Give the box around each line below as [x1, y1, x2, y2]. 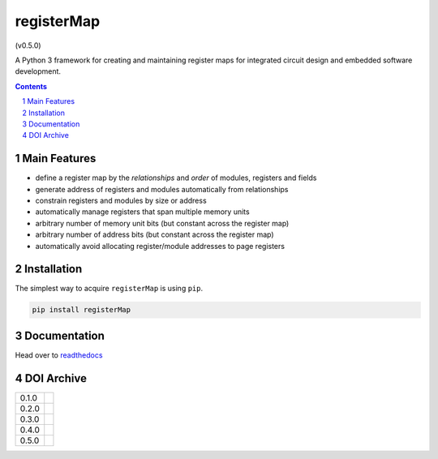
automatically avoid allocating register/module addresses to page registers [35, 241, 286, 251]
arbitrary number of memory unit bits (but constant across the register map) [35, 218, 290, 228]
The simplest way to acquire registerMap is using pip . [15, 284, 204, 294]
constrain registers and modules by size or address [35, 195, 207, 205]
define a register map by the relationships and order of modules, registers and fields [35, 173, 317, 182]
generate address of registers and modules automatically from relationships [35, 184, 289, 194]
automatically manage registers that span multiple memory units [35, 207, 251, 217]
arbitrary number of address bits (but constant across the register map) [35, 229, 275, 239]
